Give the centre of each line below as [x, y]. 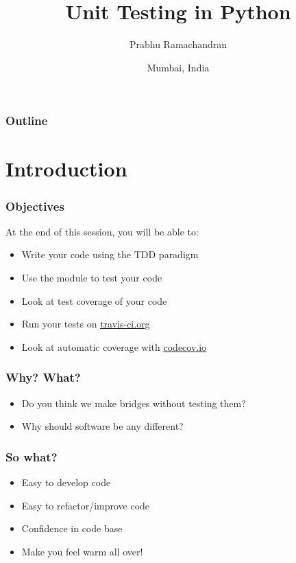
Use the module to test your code [92, 278]
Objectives [35, 206]
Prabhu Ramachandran [178, 44]
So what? [32, 456]
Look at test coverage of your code [94, 300]
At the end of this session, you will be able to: [102, 231]
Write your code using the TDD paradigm [110, 254]
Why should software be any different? [102, 426]
